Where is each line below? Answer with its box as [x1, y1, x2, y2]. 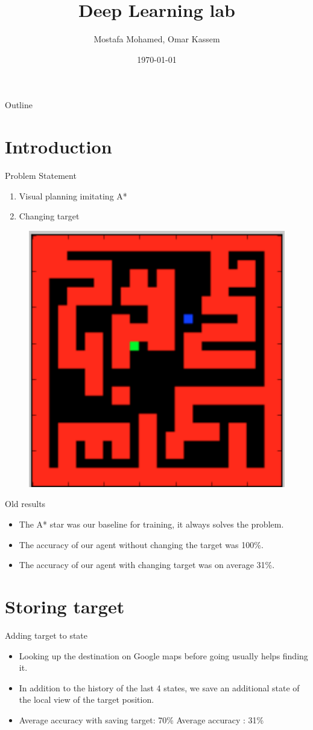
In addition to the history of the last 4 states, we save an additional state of [19, 681, 300, 694]
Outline [5, 99, 33, 111]
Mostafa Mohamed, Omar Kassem [93, 33, 220, 45]
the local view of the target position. [19, 693, 154, 706]
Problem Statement [5, 169, 77, 182]
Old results [5, 497, 46, 510]
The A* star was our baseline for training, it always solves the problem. [19, 518, 284, 530]
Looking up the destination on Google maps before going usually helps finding [19, 649, 308, 662]
